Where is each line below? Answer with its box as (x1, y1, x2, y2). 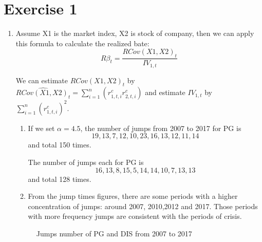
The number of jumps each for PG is (28, 157, 144, 167)
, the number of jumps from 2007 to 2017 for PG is (80, 122, 241, 133)
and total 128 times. (28, 173, 91, 184)
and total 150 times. (28, 139, 91, 150)
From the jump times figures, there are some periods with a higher (28, 191, 238, 201)
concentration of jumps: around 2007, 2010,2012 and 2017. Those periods (28, 200, 258, 211)
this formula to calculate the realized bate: (15, 38, 149, 48)
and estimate (145, 87, 185, 98)
